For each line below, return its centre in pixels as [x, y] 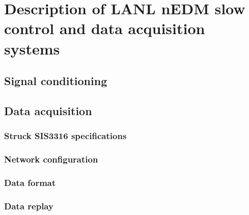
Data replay [29, 206]
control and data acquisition [105, 28]
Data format [30, 182]
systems [32, 48]
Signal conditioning [56, 81]
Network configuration [51, 159]
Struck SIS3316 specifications [65, 136]
